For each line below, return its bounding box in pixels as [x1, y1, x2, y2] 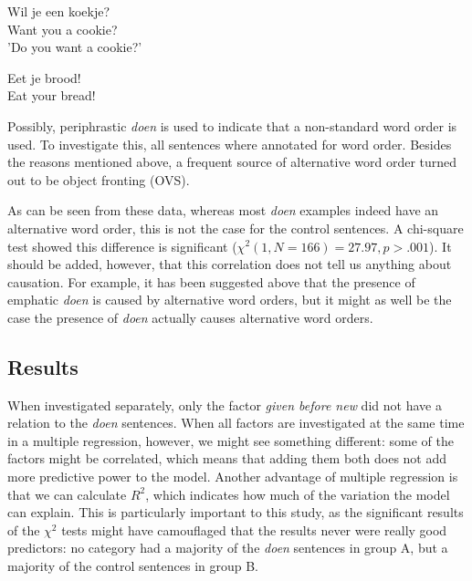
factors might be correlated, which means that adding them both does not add [7, 449, 447, 468]
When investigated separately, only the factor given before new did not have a [7, 395, 442, 414]
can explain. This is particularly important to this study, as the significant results [7, 503, 464, 522]
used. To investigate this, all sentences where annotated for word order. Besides [7, 134, 452, 153]
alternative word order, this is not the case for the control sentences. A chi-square [7, 218, 464, 237]
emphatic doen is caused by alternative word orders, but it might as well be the [7, 290, 452, 309]
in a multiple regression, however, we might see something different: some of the [7, 431, 454, 450]
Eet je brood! [7, 67, 81, 87]
